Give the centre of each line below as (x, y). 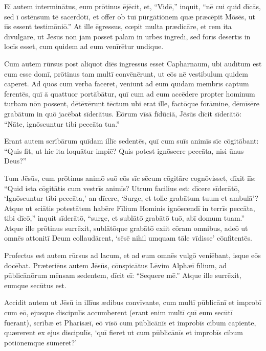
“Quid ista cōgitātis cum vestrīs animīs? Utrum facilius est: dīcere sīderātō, (122, 188)
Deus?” (15, 161)
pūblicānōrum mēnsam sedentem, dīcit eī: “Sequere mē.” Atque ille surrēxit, (123, 275)
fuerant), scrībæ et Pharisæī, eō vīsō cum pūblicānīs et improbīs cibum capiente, (130, 322)
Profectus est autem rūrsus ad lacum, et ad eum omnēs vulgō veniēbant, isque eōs (132, 255)
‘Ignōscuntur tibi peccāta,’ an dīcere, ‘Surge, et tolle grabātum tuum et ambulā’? (131, 198)
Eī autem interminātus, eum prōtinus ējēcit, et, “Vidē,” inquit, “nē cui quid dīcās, (132, 6)
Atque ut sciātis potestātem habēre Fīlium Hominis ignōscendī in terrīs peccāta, (130, 208)
